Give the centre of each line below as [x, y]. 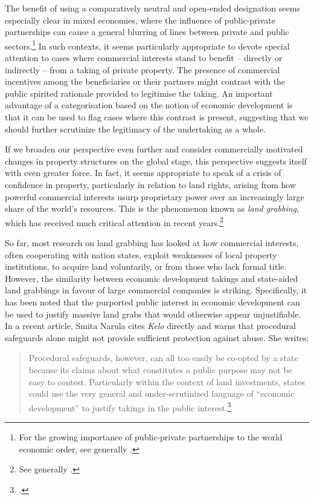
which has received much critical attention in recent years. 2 [114, 221]
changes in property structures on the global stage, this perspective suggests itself [156, 161]
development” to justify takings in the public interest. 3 [130, 406]
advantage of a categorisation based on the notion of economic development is [149, 105]
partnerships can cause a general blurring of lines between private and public [147, 32]
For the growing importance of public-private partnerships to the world [151, 436]
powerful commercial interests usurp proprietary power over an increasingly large [155, 196]
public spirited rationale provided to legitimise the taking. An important [139, 93]
